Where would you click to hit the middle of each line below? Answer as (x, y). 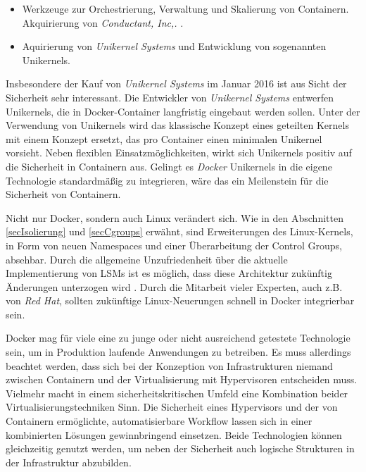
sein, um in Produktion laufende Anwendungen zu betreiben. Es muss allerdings (178, 352)
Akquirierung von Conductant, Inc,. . (103, 22)
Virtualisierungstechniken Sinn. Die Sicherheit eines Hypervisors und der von (172, 407)
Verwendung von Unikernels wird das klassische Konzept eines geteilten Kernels (177, 125)
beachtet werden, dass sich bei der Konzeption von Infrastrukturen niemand (169, 365)
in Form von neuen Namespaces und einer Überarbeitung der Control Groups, (174, 245)
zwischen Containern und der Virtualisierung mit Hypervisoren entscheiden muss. (182, 379)
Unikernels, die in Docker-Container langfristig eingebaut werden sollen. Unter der (183, 111)
